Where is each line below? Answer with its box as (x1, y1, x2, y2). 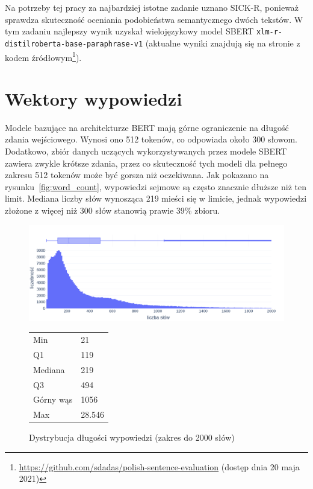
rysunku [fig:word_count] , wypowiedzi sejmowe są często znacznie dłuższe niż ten (5, 180, 306, 193)
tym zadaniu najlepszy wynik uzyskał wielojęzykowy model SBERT (5, 25, 254, 37)
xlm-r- (256, 28, 283, 37)
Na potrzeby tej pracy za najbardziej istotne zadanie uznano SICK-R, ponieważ (5, 1, 299, 13)
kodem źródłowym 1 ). (5, 49, 82, 63)
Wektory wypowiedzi (5, 86, 182, 110)
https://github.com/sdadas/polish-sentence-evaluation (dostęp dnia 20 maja (19, 460, 300, 473)
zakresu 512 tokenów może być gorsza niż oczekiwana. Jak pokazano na (5, 168, 269, 181)
